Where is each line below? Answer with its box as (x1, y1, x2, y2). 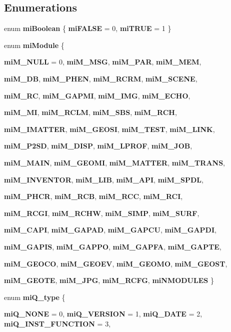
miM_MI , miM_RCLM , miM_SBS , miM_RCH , (4, 107, 177, 117)
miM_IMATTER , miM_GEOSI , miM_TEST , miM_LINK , (4, 123, 215, 134)
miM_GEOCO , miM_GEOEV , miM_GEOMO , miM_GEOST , (4, 258, 227, 268)
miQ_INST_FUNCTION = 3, (4, 318, 111, 328)
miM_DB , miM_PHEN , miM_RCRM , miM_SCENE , (4, 73, 197, 83)
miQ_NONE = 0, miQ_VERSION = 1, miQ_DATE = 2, (4, 308, 202, 319)
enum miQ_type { (4, 291, 65, 302)
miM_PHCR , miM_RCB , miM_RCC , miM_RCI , (4, 191, 183, 201)
